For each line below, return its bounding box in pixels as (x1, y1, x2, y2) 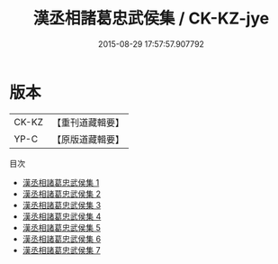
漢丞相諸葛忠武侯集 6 (22, 233, 102, 244)
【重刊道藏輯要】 (51, 116, 124, 129)
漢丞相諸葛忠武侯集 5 (22, 222, 102, 232)
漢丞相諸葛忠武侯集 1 (22, 177, 100, 187)
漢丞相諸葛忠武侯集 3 (22, 199, 102, 210)
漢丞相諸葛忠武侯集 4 (22, 211, 102, 222)
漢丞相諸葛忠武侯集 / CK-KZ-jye (32, 8, 270, 29)
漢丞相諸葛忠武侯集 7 (22, 244, 101, 255)
